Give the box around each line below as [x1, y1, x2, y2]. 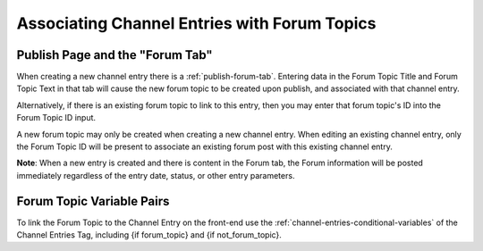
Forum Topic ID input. [16, 113, 97, 123]
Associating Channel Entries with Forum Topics [16, 13, 377, 33]
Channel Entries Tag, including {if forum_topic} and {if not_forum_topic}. [16, 230, 282, 240]
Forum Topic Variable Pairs [16, 193, 170, 209]
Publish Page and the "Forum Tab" [16, 47, 214, 63]
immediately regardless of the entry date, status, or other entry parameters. [16, 170, 295, 180]
